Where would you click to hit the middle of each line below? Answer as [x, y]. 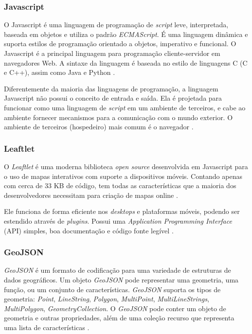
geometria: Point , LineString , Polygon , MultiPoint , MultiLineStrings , [107, 299]
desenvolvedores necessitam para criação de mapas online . [91, 195]
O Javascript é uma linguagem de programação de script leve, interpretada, [116, 25]
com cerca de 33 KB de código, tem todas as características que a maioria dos [120, 185]
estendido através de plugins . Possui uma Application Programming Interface [118, 220]
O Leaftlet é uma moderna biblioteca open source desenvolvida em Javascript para [126, 166]
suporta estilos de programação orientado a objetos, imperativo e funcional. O [120, 44]
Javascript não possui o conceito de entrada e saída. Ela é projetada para [113, 98]
